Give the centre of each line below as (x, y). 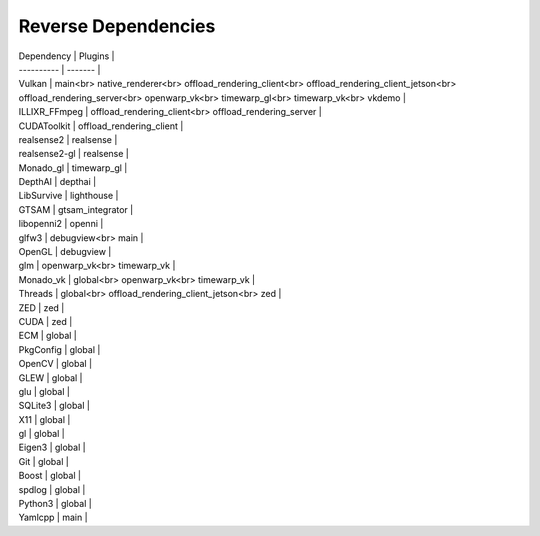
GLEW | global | (51, 377)
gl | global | (41, 434)
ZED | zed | (41, 307)
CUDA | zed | (45, 321)
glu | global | (44, 391)
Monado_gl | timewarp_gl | (73, 167)
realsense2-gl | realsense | (74, 154)
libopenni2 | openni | (61, 224)
